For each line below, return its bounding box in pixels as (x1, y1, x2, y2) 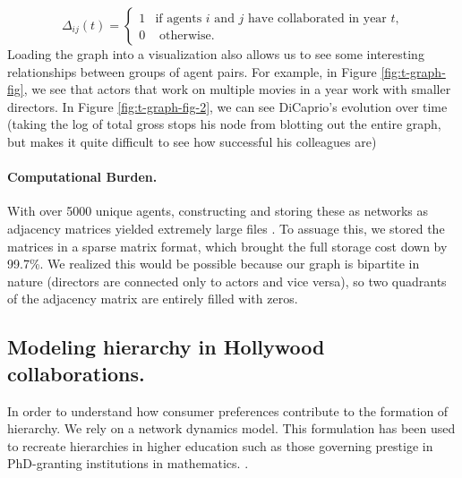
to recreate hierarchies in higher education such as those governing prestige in (7, 436, 433, 455)
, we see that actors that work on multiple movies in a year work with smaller (23, 80, 451, 98)
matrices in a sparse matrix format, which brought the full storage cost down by (7, 236, 448, 255)
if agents (155, 12, 202, 25)
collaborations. (7, 359, 145, 387)
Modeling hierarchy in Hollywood (7, 333, 325, 361)
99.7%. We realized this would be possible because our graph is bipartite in (7, 254, 420, 273)
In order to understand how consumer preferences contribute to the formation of (7, 401, 449, 420)
